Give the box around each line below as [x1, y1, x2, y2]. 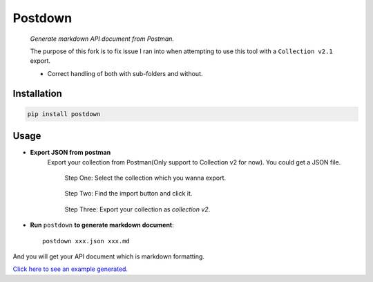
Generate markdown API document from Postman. [30, 35, 175, 43]
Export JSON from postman [30, 149, 111, 157]
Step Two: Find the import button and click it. [64, 189, 193, 198]
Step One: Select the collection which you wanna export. [64, 173, 227, 182]
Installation [12, 87, 62, 100]
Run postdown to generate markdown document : [30, 221, 174, 229]
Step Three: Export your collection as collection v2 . [64, 205, 211, 214]
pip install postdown [27, 110, 101, 117]
